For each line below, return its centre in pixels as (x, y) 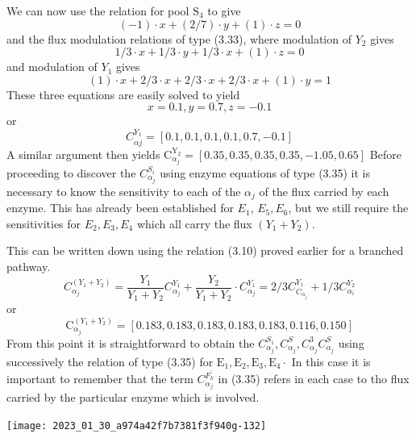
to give (224, 10)
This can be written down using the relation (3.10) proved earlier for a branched (205, 250)
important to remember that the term (100, 379)
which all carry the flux (194, 223)
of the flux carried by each (324, 191)
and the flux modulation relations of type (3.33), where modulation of (179, 38)
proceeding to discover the (71, 172)
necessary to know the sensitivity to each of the (124, 191)
